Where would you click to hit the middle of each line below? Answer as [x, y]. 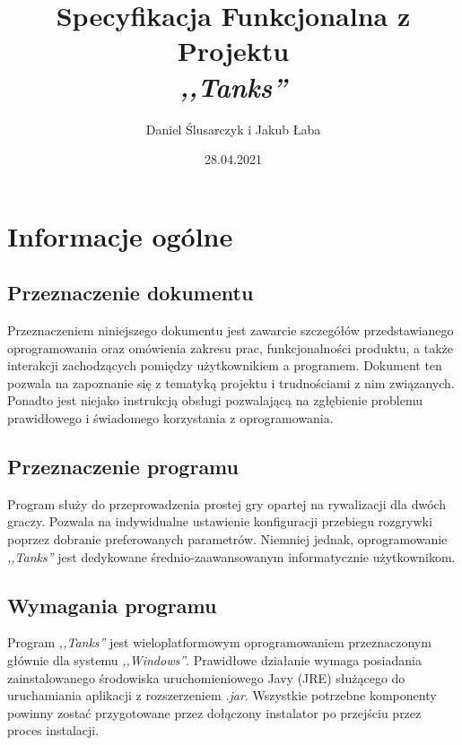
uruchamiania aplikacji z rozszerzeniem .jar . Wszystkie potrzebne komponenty [222, 695]
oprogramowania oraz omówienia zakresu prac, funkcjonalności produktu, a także [231, 347]
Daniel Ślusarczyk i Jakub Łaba [233, 129]
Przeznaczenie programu [123, 467]
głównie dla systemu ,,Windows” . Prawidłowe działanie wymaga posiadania [214, 660]
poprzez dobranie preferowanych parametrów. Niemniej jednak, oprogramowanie [227, 539]
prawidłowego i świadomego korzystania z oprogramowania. [170, 418]
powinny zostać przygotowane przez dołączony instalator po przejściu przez [214, 712]
